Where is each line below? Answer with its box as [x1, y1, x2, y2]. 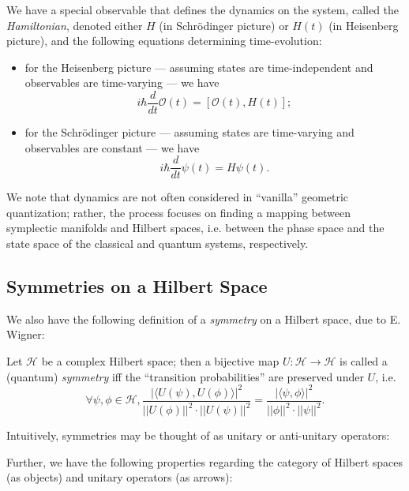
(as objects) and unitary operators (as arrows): [6, 469, 233, 485]
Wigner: [6, 326, 45, 343]
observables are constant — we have [24, 139, 200, 156]
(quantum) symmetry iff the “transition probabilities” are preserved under [6, 368, 364, 384]
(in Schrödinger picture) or [159, 17, 289, 33]
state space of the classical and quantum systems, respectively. [6, 235, 309, 252]
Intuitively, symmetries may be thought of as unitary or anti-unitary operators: [6, 427, 390, 444]
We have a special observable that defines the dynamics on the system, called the [6, 2, 400, 17]
